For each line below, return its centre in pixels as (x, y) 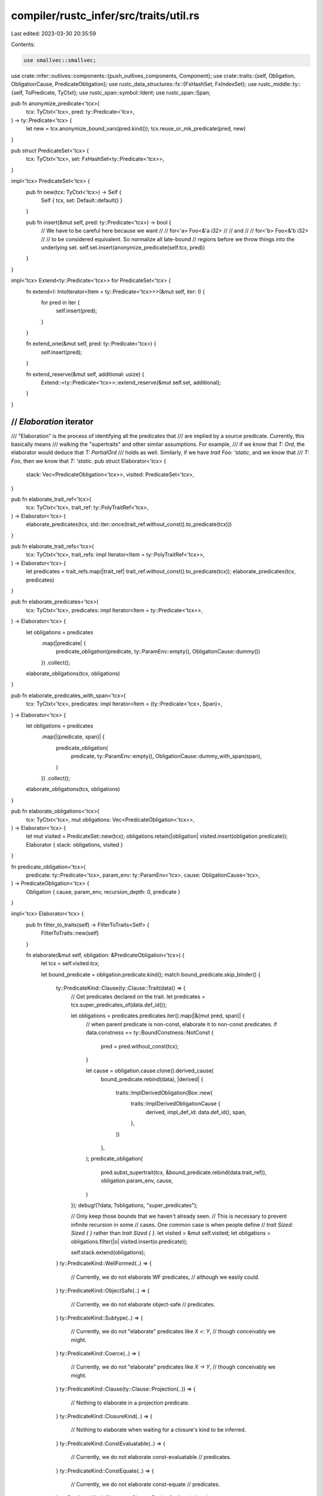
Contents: (23, 44)
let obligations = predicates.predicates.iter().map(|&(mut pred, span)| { (158, 1016)
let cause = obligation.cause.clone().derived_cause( (150, 1071)
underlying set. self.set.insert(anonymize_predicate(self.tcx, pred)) (123, 247)
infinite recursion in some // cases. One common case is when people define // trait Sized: (182, 1224)
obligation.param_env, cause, (137, 1181)
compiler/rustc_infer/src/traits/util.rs (105, 16)
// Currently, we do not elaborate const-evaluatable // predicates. (151, 1457)
